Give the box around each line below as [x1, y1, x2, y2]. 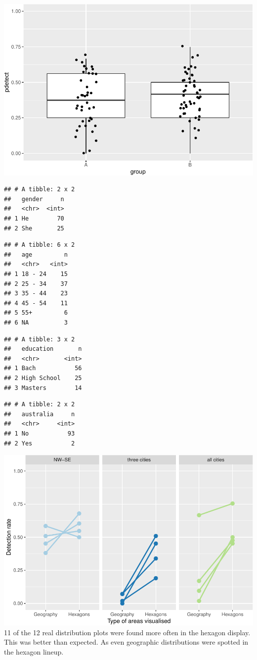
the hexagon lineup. [4, 646, 64, 657]
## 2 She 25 [4, 224, 64, 232]
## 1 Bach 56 [4, 365, 82, 372]
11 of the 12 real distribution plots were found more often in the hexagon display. [4, 627, 251, 637]
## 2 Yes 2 [4, 440, 75, 447]
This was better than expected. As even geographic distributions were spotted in [4, 637, 249, 647]
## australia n [4, 410, 75, 418]
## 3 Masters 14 [4, 384, 82, 391]
